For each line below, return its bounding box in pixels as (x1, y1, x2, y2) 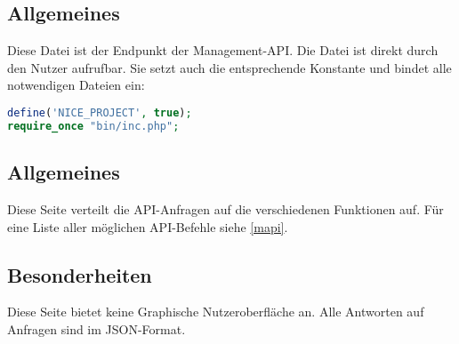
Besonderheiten (7, 260, 152, 288)
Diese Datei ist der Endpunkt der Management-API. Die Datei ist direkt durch (7, 41, 439, 60)
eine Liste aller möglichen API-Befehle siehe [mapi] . (7, 217, 288, 236)
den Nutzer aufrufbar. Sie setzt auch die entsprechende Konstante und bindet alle (7, 58, 452, 76)
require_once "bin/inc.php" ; (7, 119, 180, 132)
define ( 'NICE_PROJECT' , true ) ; (7, 106, 192, 119)
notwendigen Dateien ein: (7, 76, 145, 94)
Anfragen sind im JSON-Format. (7, 319, 186, 338)
